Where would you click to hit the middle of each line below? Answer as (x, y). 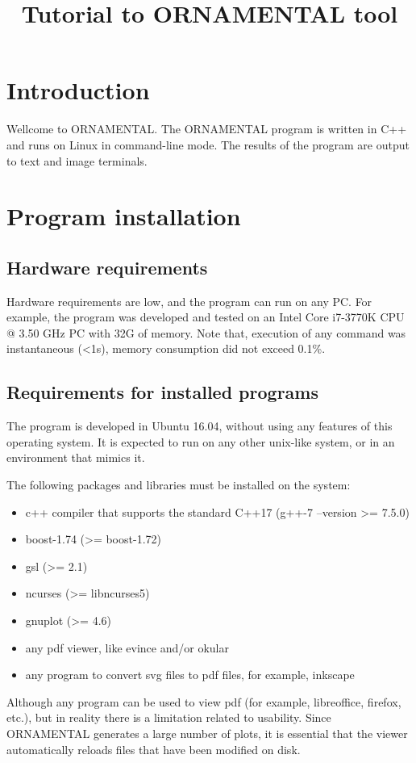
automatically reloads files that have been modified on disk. (154, 749)
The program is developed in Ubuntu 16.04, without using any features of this (200, 426)
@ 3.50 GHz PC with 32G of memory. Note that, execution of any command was (206, 332)
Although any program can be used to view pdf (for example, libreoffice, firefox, (204, 701)
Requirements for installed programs (162, 392)
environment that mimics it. (76, 457)
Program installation (124, 216)
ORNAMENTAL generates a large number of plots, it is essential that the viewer (207, 733)
